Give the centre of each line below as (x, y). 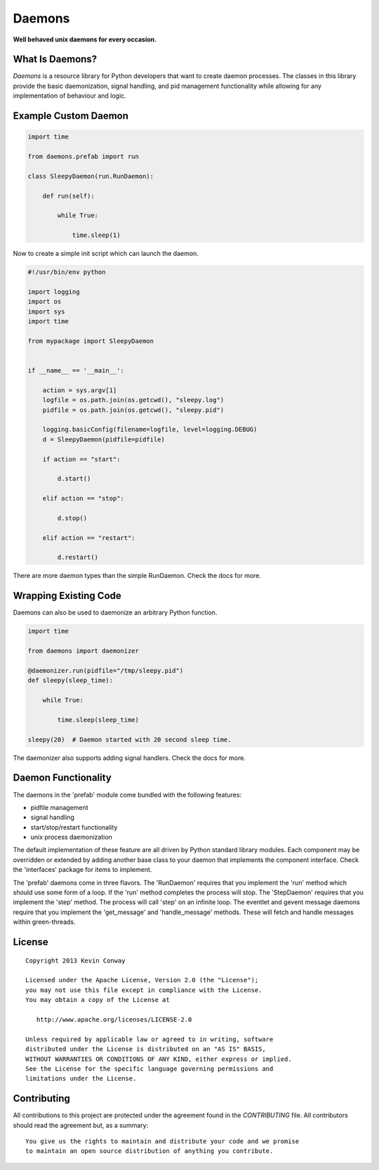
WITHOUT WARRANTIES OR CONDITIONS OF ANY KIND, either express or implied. (159, 1059)
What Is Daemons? (55, 59)
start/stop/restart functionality (74, 827)
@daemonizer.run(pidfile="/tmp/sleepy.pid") (106, 670)
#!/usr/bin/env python (67, 272)
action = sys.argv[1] (80, 390)
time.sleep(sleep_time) (98, 720)
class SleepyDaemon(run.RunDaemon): (91, 176)
